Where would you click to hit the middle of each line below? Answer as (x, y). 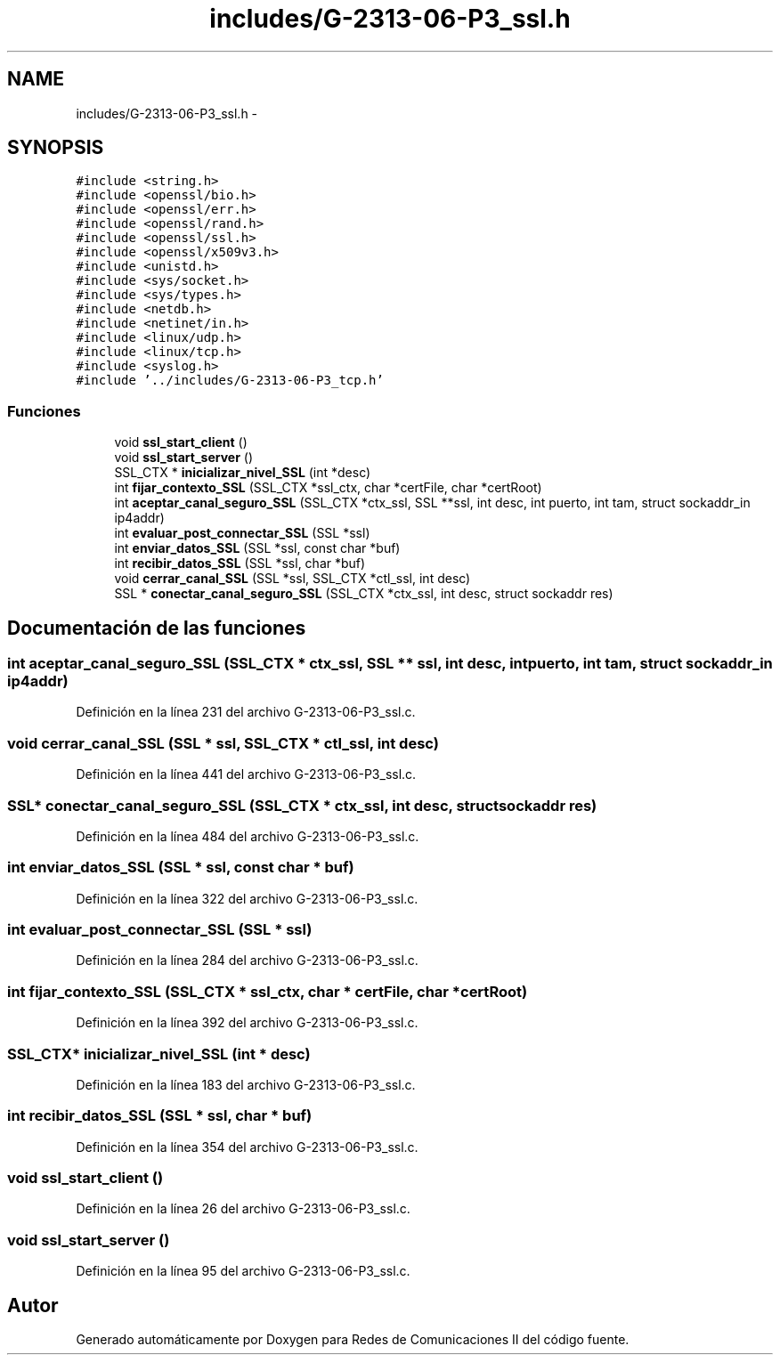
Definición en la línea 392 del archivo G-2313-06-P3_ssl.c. (247, 1023)
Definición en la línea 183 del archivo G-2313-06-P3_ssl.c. (246, 1084)
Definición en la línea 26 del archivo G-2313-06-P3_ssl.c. (243, 1209)
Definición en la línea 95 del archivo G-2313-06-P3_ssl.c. (243, 1271)
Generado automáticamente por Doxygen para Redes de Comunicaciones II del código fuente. (353, 1339)
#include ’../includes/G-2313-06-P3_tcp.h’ (230, 381)
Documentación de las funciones (157, 628)
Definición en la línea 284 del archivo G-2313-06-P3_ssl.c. (247, 961)
